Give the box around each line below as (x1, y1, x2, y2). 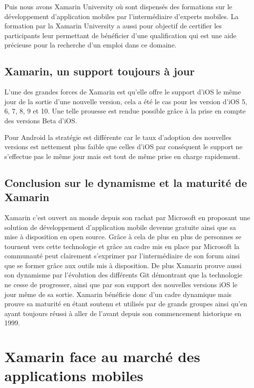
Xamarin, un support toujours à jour (4, 64, 195, 79)
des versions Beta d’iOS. (4, 115, 77, 125)
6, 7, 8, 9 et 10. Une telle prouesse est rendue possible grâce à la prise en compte (4, 106, 246, 116)
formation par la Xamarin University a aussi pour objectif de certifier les (4, 21, 222, 31)
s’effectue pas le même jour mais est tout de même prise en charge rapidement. (4, 151, 240, 161)
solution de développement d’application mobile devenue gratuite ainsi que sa (4, 222, 236, 232)
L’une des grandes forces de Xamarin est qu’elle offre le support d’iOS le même (4, 87, 241, 97)
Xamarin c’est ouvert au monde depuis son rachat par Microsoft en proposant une (4, 212, 251, 222)
